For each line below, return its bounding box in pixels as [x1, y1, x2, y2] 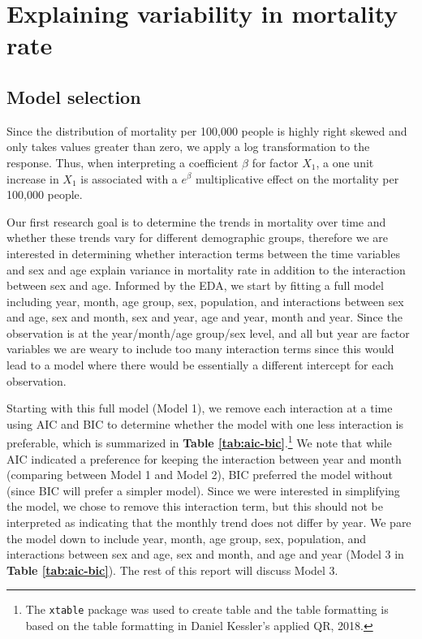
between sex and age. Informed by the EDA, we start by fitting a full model [6, 277, 384, 294]
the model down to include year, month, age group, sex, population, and [6, 529, 367, 546]
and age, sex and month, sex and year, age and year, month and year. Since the [6, 309, 403, 326]
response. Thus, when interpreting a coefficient [6, 153, 239, 171]
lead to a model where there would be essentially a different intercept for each [6, 356, 394, 373]
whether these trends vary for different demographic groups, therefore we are [6, 229, 388, 246]
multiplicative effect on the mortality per [196, 170, 399, 187]
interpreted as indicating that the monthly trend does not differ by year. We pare [6, 514, 411, 531]
